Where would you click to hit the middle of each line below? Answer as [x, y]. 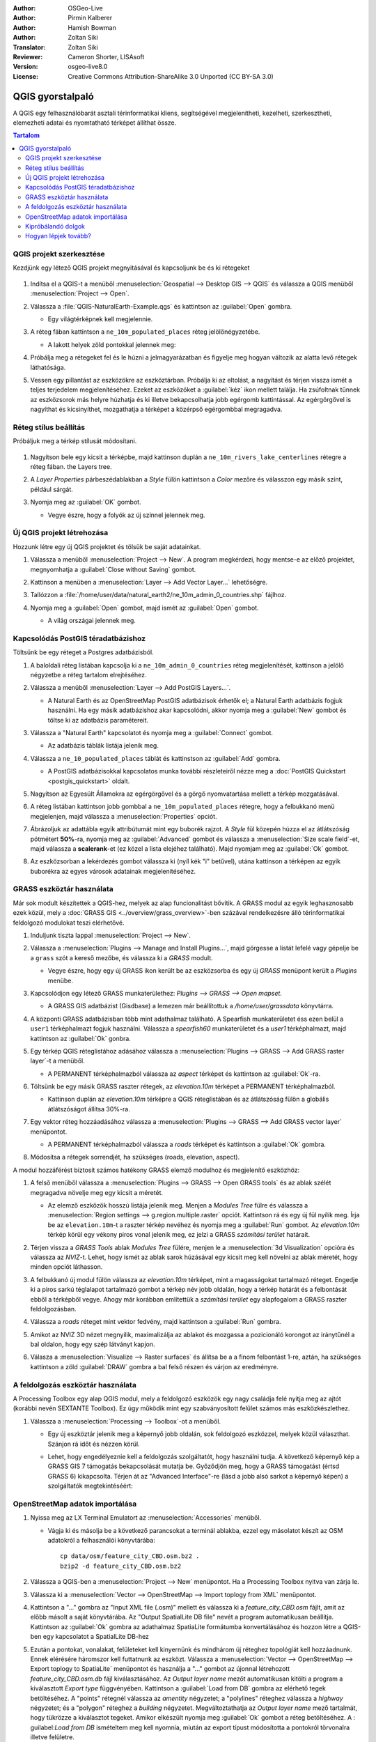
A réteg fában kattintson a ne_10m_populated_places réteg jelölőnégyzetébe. [145, 332]
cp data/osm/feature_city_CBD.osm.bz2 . [130, 1556]
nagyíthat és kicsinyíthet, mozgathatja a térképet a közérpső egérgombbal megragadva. [156, 409]
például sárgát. [52, 489]
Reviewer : [28, 56]
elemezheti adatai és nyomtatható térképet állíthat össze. [95, 123]
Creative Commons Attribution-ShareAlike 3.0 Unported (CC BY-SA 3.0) [171, 76]
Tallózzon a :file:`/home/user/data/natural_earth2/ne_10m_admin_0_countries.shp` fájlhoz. [158, 595]
